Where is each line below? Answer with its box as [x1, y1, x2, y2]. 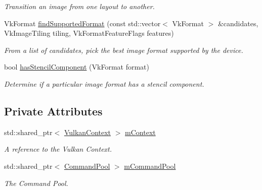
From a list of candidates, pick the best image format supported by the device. [4, 44, 243, 55]
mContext [125, 126, 156, 137]
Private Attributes [4, 103, 103, 118]
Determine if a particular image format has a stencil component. [4, 78, 204, 89]
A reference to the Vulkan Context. [4, 144, 112, 154]
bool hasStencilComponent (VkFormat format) [4, 61, 150, 72]
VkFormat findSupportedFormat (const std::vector [4, 18, 161, 28]
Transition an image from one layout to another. [4, 1, 155, 11]
